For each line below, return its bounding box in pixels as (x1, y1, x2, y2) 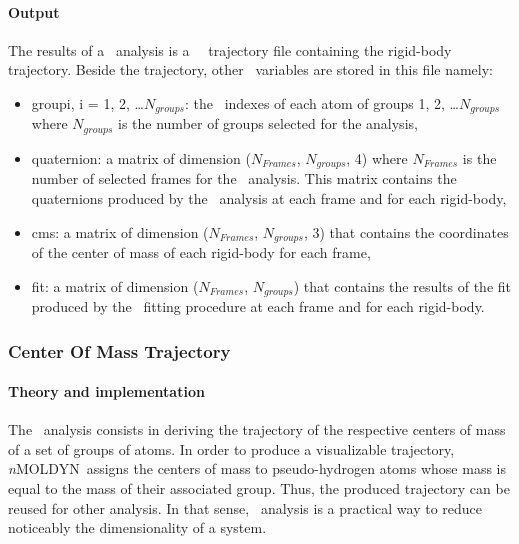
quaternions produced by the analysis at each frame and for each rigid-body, (31, 187, 507, 208)
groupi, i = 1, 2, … (31, 92, 144, 113)
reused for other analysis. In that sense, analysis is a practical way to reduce (8, 497, 483, 518)
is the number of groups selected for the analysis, (118, 113, 418, 134)
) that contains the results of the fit (293, 275, 512, 296)
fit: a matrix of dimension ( (31, 275, 199, 296)
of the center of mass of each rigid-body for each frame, (31, 241, 371, 262)
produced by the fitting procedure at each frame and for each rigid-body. (31, 296, 485, 317)
